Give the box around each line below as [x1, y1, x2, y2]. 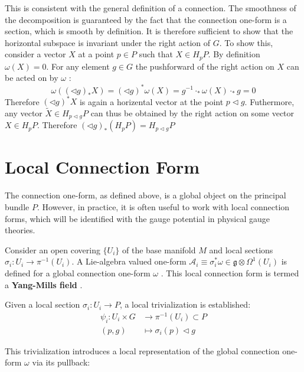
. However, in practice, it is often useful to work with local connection [37, 201, 290, 213]
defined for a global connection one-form [5, 266, 151, 279]
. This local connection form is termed [161, 266, 299, 279]
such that [139, 48, 173, 60]
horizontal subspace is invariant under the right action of [5, 36, 211, 48]
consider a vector [5, 48, 66, 60]
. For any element [46, 60, 110, 72]
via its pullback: [32, 356, 90, 368]
